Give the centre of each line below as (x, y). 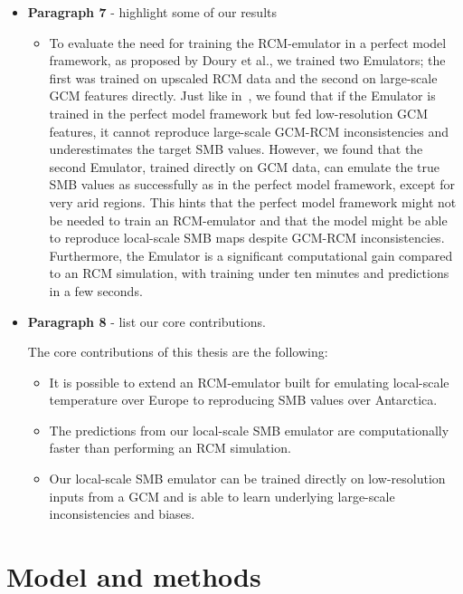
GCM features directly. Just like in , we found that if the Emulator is (242, 96)
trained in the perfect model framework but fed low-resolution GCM (239, 113)
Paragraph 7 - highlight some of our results (152, 12)
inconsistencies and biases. (122, 514)
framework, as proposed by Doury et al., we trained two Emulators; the (247, 60)
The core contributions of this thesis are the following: (178, 352)
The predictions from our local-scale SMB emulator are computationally (249, 430)
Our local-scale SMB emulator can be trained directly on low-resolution (247, 479)
